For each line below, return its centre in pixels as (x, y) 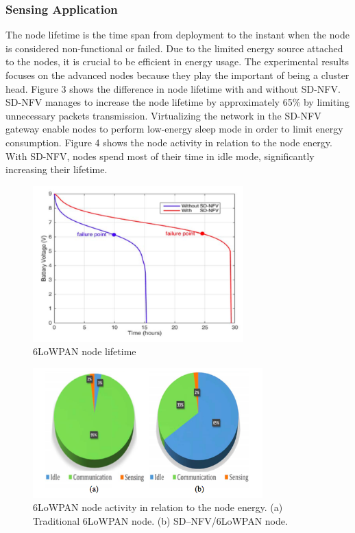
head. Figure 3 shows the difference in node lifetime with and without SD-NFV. (173, 88)
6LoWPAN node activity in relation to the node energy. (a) (158, 507)
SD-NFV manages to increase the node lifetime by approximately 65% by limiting (177, 102)
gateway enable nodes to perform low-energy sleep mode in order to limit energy (174, 129)
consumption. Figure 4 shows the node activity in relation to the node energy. (169, 142)
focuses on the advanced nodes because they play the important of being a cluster (177, 75)
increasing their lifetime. (57, 169)
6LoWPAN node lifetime (85, 351)
